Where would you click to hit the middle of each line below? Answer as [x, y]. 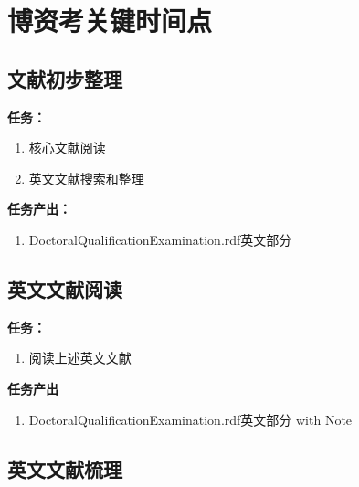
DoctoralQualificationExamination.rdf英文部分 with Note [190, 419]
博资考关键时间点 [110, 21]
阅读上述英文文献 [80, 358]
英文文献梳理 [65, 468]
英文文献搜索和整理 [86, 178]
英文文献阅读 [65, 288]
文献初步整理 [65, 78]
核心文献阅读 [67, 148]
